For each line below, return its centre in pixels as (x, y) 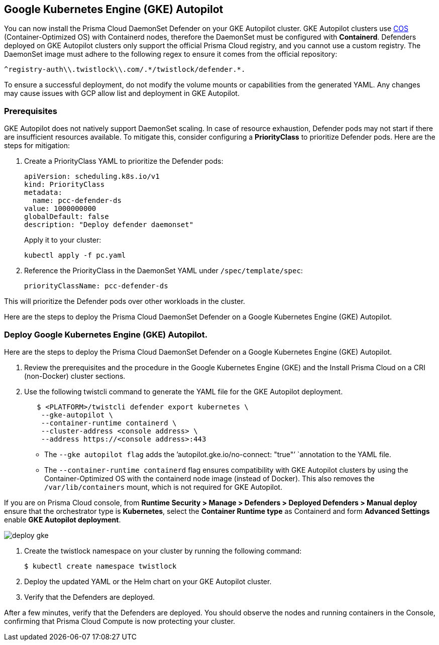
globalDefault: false (67, 217)
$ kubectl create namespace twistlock (100, 566)
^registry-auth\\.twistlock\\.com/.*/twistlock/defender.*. (125, 70)
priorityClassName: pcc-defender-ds (96, 286)
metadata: (43, 193)
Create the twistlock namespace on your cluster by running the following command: (163, 551)
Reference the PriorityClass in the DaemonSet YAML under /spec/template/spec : (163, 271)
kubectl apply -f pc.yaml (75, 255)
